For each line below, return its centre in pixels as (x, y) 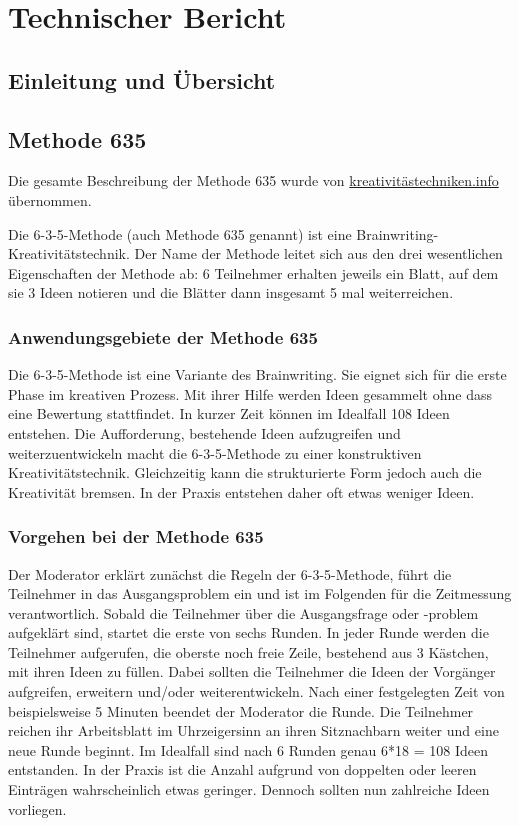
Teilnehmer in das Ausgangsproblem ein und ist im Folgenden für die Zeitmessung (260, 593)
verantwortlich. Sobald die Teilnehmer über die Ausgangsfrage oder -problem (243, 612)
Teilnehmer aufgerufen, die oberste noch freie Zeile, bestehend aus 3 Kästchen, (248, 651)
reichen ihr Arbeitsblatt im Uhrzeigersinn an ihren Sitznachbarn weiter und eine (253, 730)
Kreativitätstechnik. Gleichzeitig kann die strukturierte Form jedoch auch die (245, 472)
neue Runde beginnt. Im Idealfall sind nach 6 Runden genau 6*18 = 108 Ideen (248, 749)
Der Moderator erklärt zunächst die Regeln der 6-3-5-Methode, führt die (230, 573)
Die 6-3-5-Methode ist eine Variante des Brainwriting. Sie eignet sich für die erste (257, 374)
